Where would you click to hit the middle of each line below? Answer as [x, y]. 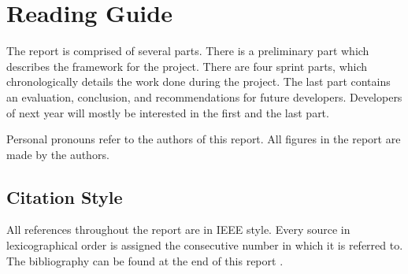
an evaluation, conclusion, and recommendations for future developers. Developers [204, 96]
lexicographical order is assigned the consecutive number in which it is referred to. [205, 245]
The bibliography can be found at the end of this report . [145, 260]
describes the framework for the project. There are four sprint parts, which [187, 66]
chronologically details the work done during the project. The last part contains [198, 81]
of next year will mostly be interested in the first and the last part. [168, 112]
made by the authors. [58, 154]
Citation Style [65, 196]
